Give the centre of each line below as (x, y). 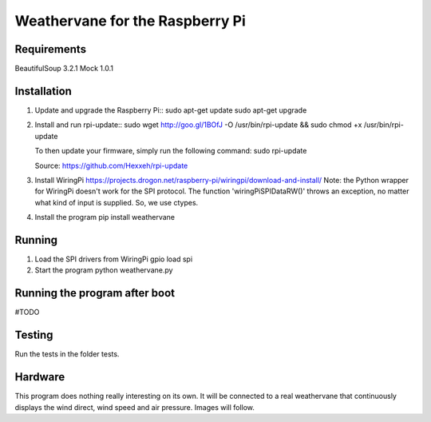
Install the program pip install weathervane (105, 217)
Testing (34, 335)
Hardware (40, 377)
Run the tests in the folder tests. (67, 354)
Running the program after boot (95, 293)
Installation (43, 91)
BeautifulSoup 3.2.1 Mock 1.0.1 (64, 69)
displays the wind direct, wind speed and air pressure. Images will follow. (135, 407)
